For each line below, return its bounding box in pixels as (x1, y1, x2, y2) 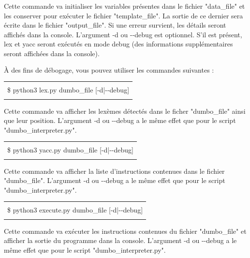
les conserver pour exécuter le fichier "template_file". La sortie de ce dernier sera (4, 10, 243, 20)
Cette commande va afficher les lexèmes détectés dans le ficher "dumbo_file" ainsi (4, 106, 246, 116)
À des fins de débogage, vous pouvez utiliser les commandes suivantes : (4, 64, 214, 75)
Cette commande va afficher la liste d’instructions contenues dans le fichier (4, 166, 225, 176)
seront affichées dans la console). (4, 48, 100, 58)
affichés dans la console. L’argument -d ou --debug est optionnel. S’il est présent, (4, 29, 242, 39)
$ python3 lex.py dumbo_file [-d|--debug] (7, 85, 130, 95)
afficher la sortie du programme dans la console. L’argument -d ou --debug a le (4, 235, 237, 245)
